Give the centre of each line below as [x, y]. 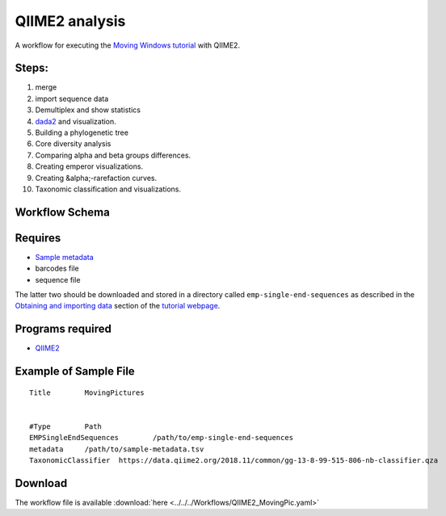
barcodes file [57, 268]
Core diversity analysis [73, 144]
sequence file [58, 279]
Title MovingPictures [87, 392]
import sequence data [72, 99]
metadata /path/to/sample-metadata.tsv [117, 449]
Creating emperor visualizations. [89, 166]
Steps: [32, 68]
